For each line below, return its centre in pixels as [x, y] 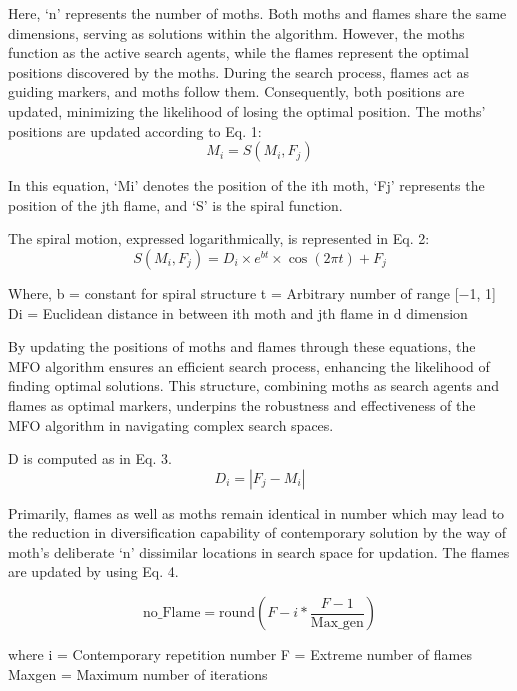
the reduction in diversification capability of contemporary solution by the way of [257, 532]
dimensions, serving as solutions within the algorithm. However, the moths [236, 32]
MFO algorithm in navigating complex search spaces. [171, 424]
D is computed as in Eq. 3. [90, 458]
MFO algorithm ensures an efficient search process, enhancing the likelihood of [249, 365]
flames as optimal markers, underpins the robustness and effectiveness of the [242, 404]
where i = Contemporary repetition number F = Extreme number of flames [240, 654]
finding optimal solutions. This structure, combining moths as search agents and [254, 385]
